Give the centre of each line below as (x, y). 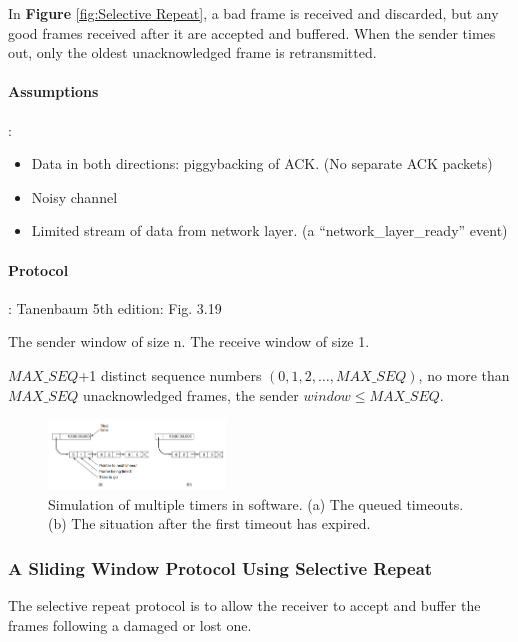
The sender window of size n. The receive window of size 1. (189, 341)
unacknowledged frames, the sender (191, 394)
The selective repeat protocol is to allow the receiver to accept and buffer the (244, 605)
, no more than (464, 374)
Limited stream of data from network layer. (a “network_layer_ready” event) (269, 230)
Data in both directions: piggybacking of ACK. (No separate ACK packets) (262, 163)
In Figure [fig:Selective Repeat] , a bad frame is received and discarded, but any (253, 13)
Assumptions (53, 91)
